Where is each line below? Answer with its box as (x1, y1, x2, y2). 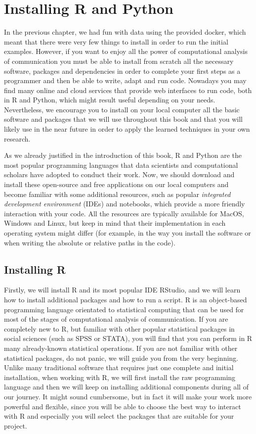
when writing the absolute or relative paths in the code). (4, 237, 175, 247)
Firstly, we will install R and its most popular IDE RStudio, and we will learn (4, 285, 241, 295)
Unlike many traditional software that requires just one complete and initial (4, 362, 234, 373)
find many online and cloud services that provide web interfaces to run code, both (4, 85, 252, 95)
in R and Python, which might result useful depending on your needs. (4, 95, 215, 105)
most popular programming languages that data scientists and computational (4, 159, 238, 170)
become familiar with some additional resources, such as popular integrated (4, 189, 231, 199)
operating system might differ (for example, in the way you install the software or (4, 228, 251, 238)
